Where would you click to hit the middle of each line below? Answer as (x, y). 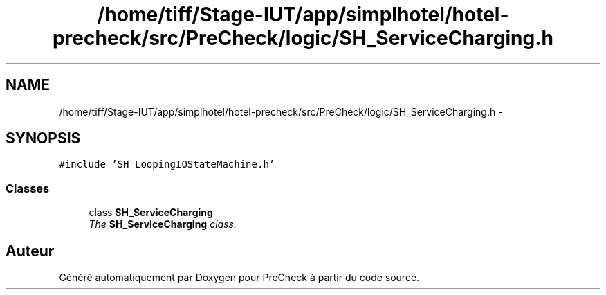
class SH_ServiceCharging (151, 213)
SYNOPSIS (43, 138)
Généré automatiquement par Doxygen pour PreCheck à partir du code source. (239, 278)
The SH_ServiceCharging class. (163, 224)
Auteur (30, 251)
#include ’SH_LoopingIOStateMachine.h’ (167, 164)
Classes (28, 188)
